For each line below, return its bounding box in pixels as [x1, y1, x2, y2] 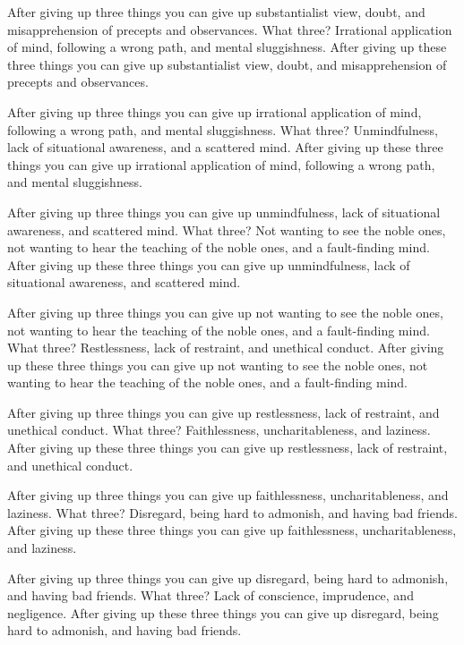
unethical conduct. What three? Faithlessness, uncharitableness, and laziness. [7, 420, 431, 439]
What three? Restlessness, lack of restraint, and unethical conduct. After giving [7, 338, 444, 357]
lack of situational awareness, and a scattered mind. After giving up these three [7, 138, 443, 157]
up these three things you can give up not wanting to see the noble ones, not [7, 355, 428, 374]
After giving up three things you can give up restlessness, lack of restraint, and [7, 403, 440, 421]
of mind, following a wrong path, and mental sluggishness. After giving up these [7, 38, 447, 56]
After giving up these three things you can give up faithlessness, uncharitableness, [7, 521, 457, 539]
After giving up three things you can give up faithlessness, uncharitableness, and [7, 486, 449, 505]
